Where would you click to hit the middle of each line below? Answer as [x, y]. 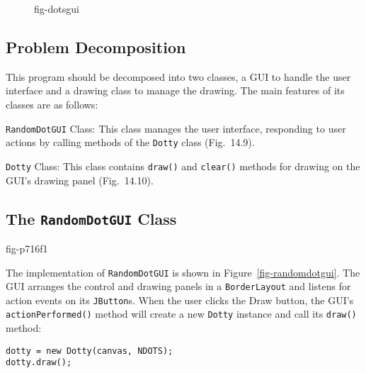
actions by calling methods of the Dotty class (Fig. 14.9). [130, 142]
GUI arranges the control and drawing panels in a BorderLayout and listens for [178, 286]
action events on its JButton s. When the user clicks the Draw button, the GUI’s [180, 300]
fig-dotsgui [57, 9]
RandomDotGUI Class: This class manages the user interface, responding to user [176, 128]
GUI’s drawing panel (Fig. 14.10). [80, 180]
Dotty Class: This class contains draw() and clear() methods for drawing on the [183, 166]
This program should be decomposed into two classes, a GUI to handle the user [178, 76]
